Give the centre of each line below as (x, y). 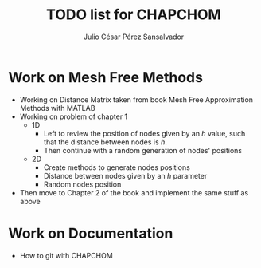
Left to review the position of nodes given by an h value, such (144, 133)
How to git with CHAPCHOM (66, 255)
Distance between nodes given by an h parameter (125, 175)
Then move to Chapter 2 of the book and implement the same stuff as (134, 192)
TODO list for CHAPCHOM (134, 15)
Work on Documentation (91, 233)
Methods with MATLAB (57, 108)
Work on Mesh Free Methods (105, 77)
